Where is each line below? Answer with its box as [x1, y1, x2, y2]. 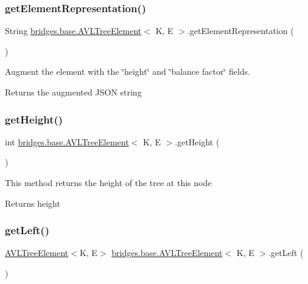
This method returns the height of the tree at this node [5, 176, 212, 189]
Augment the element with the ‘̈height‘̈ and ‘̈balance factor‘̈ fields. [5, 65, 251, 78]
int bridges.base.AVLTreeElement [5, 135, 129, 148]
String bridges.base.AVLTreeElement [5, 24, 142, 37]
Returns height [5, 196, 60, 209]
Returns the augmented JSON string [5, 86, 142, 98]
